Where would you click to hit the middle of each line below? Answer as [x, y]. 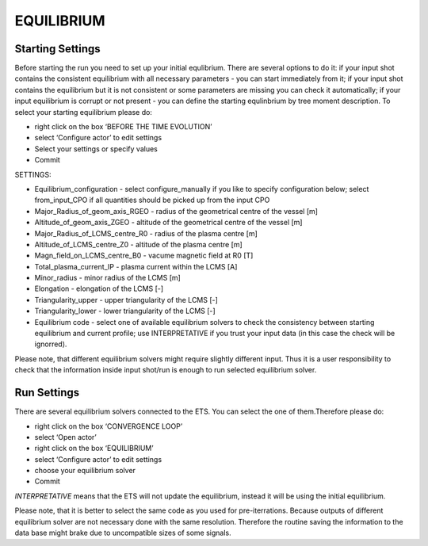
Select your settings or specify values [96, 149]
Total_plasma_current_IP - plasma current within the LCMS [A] [136, 266]
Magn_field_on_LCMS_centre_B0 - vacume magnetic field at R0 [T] [144, 256]
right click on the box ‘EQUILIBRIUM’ [94, 449]
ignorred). [51, 344]
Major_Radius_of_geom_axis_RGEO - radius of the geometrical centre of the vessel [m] [176, 211]
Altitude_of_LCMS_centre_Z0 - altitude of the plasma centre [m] [139, 244]
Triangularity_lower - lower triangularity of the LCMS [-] [125, 311]
